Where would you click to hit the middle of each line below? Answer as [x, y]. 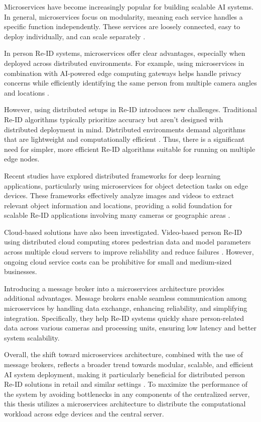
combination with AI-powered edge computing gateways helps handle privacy [123, 73]
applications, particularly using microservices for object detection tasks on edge [126, 185]
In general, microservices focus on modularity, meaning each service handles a [123, 16]
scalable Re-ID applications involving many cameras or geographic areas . [117, 215]
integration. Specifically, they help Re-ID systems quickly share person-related [124, 318]
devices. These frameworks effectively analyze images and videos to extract [119, 195]
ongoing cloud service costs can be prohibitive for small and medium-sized [118, 261]
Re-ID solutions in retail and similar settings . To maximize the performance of [126, 384]
